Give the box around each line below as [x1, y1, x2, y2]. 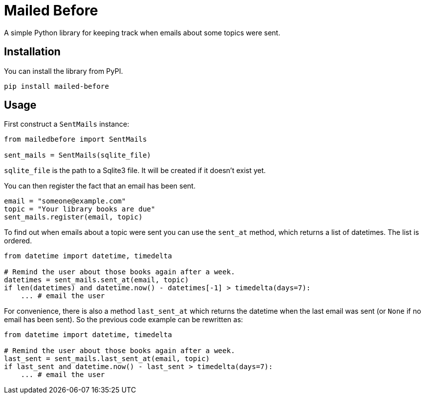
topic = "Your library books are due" [4, 205, 155, 213]
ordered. [4, 236, 32, 245]
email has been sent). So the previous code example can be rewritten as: [4, 315, 243, 324]
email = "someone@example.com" [4, 197, 126, 205]
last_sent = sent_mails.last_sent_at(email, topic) [4, 355, 210, 363]
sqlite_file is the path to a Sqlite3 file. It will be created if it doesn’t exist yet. [4, 166, 266, 175]
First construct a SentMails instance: [4, 120, 130, 129]
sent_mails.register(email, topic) [4, 213, 143, 221]
